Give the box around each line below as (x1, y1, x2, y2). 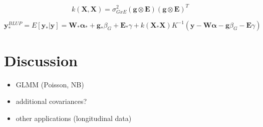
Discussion (4, 50, 78, 70)
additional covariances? (16, 96, 87, 106)
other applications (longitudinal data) (16, 112, 132, 123)
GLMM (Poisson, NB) (16, 79, 84, 89)
